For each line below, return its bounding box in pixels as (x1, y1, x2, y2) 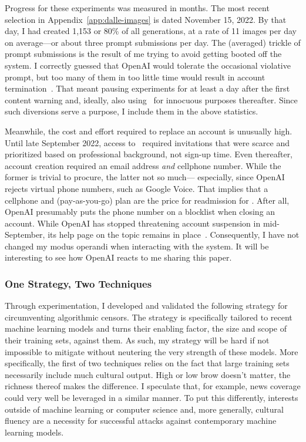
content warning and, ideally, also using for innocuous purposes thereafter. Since (5, 93, 298, 106)
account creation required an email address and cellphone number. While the (5, 159, 281, 171)
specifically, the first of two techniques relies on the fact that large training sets (5, 357, 290, 369)
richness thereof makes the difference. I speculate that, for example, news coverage (5, 380, 301, 392)
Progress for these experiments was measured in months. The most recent (5, 2, 270, 14)
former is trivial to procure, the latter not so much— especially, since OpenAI (5, 171, 285, 183)
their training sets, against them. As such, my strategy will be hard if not (5, 334, 270, 346)
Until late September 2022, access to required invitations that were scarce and (5, 136, 290, 149)
